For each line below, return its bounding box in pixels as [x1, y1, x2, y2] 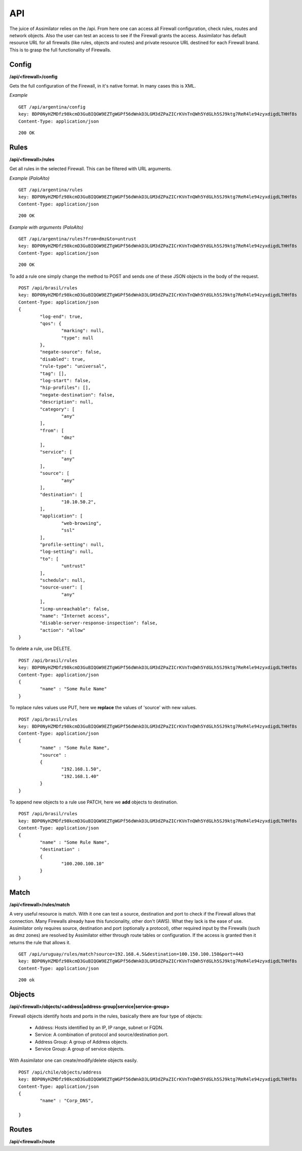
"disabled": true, [40, 356, 86, 362]
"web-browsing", [61, 520, 102, 526]
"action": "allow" [40, 627, 86, 633]
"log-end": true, [40, 313, 83, 319]
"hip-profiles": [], [40, 385, 91, 391]
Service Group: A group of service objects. [35, 1046, 125, 1052]
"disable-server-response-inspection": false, [40, 620, 158, 626]
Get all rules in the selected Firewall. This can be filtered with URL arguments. [9, 166, 172, 172]
